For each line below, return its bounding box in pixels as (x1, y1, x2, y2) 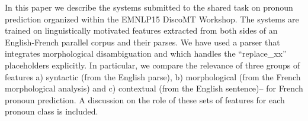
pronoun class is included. (5, 105, 98, 117)
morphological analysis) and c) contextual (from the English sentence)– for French (5, 82, 303, 94)
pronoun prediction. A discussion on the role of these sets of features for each (5, 93, 285, 106)
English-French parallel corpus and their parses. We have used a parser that (5, 35, 280, 48)
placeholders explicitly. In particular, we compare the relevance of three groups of (5, 58, 300, 71)
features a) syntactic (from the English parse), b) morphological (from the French (5, 70, 301, 83)
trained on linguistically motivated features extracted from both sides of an (5, 24, 278, 37)
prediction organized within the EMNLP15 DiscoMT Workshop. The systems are (5, 12, 299, 25)
